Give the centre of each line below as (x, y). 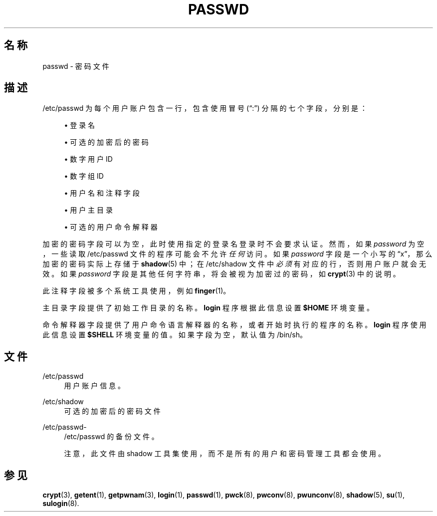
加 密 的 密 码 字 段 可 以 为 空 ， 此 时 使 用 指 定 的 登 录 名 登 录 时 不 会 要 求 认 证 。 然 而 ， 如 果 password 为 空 (233, 244)
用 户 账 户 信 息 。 (95, 386)
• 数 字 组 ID (84, 176)
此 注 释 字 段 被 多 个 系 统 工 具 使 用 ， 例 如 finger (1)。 (136, 291)
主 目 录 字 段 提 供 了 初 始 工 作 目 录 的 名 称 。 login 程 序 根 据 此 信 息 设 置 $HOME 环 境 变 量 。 (208, 308)
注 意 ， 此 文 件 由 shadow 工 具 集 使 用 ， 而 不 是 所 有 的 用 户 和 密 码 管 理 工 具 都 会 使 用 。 (225, 454)
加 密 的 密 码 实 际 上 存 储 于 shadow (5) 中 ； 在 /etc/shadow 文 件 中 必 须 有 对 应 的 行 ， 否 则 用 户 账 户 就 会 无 (234, 264)
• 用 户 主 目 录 (88, 210)
